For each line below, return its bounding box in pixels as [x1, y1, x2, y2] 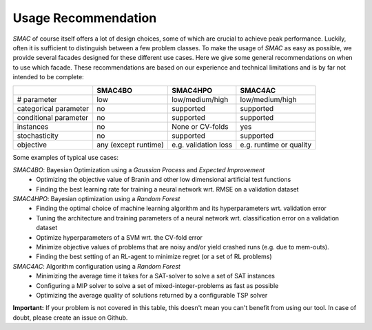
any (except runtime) [96, 140, 165, 149]
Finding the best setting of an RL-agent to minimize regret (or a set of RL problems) [36, 252, 272, 261]
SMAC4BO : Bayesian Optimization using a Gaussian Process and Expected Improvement [12, 165, 265, 174]
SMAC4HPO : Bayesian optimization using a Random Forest [12, 195, 180, 203]
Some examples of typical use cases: [12, 153, 119, 161]
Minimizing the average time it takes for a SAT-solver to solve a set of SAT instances [36, 272, 276, 280]
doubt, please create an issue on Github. [12, 313, 128, 322]
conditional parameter [17, 112, 89, 122]
